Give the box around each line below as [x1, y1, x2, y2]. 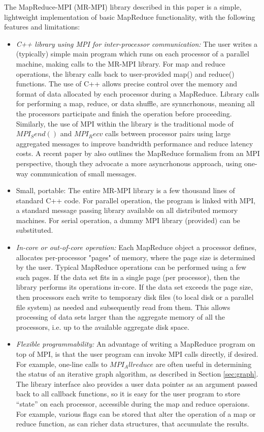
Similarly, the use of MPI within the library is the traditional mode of [16, 118, 234, 129]
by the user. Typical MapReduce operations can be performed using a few [16, 262, 247, 272]
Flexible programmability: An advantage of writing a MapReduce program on [16, 338, 255, 349]
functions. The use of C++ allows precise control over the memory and [16, 78, 237, 89]
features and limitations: [4, 21, 80, 32]
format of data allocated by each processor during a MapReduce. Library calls [16, 88, 259, 99]
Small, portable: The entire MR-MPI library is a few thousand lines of [16, 185, 235, 196]
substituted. [16, 225, 53, 235]
